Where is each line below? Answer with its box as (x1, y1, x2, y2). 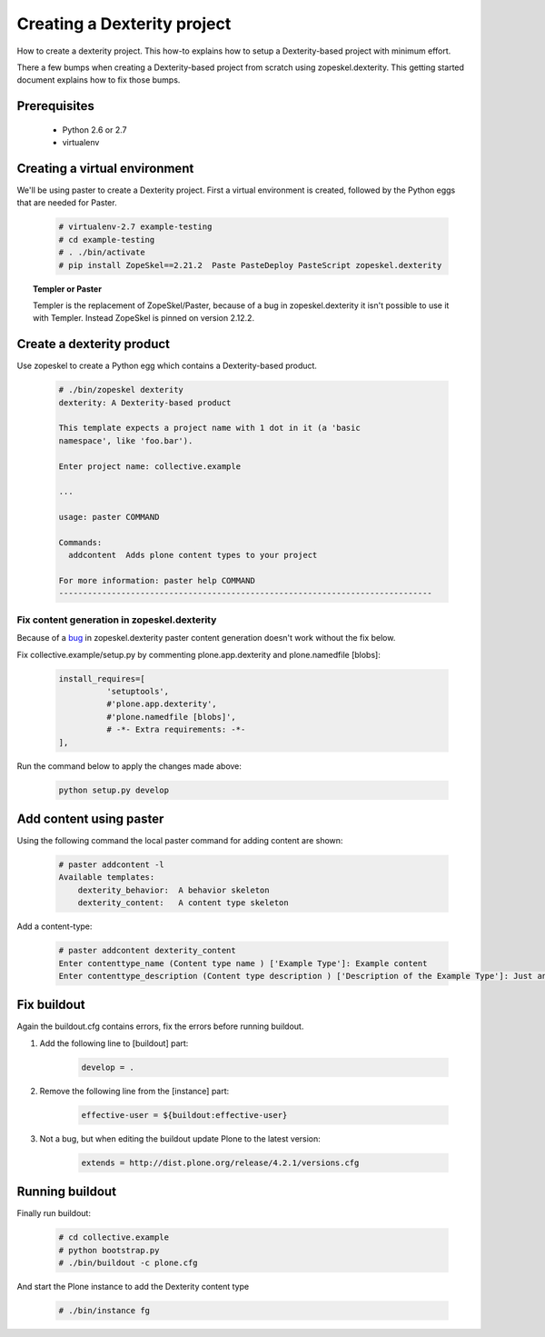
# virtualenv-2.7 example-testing (58, 222, 213, 232)
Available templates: (58, 873, 155, 883)
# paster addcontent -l (58, 860, 165, 870)
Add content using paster (16, 811, 164, 826)
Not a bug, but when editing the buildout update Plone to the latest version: (39, 1132, 322, 1144)
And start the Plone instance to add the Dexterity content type (16, 1281, 250, 1292)
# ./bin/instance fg (58, 1305, 150, 1315)
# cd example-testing (58, 234, 155, 244)
